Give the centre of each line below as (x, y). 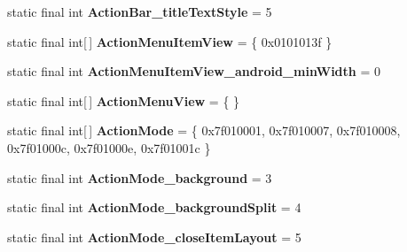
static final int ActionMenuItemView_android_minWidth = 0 (194, 71)
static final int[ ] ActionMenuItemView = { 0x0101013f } (170, 41)
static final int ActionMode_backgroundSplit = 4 (154, 207)
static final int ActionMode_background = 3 (140, 177)
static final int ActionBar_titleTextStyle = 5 (140, 11)
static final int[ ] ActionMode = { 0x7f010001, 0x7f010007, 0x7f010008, (204, 130)
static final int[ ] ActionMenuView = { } (124, 100)
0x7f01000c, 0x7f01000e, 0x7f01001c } (109, 147)
